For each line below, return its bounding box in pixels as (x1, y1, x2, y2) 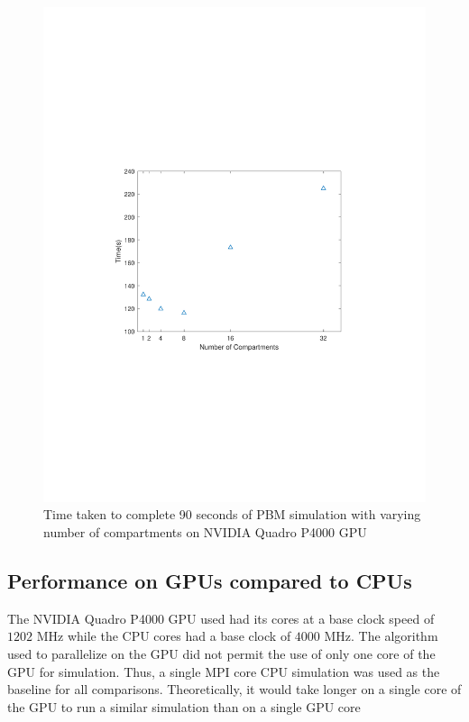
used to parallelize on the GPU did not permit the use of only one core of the (7, 644, 436, 663)
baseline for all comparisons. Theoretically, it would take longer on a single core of (7, 680, 462, 699)
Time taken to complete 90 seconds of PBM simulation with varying (43, 505, 421, 524)
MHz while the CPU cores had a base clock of (36, 626, 291, 645)
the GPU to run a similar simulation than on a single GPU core (7, 697, 361, 716)
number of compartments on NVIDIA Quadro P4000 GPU (43, 523, 367, 542)
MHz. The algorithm (324, 626, 438, 645)
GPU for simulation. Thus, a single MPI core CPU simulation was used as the (7, 662, 440, 681)
